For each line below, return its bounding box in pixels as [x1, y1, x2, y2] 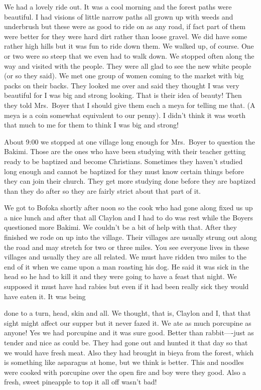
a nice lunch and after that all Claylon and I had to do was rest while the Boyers [4, 212, 253, 222]
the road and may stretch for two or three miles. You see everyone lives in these [4, 241, 249, 252]
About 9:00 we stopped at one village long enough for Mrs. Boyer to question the [4, 136, 255, 147]
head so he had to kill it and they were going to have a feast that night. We [4, 271, 237, 282]
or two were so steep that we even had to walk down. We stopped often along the [4, 50, 254, 61]
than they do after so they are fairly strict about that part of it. [4, 185, 201, 196]
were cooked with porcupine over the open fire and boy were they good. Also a [4, 366, 246, 377]
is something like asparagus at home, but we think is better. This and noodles [4, 357, 244, 367]
